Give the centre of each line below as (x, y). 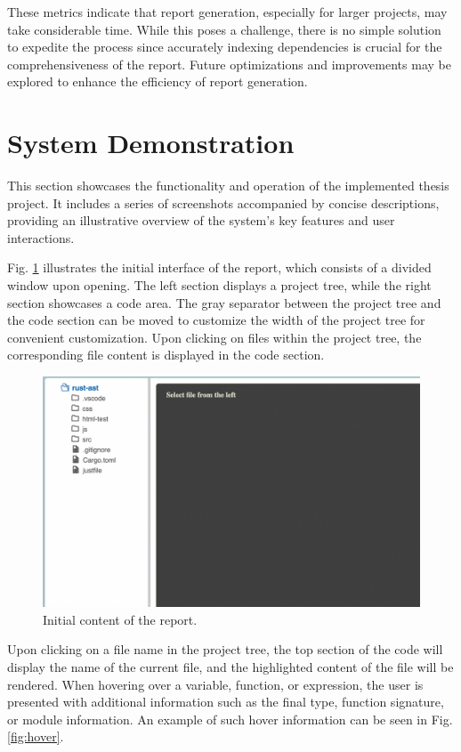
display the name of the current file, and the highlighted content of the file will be (230, 667)
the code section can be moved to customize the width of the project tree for (216, 320)
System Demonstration (151, 143)
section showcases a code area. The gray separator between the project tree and (224, 302)
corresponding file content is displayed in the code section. (166, 355)
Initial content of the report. (120, 619)
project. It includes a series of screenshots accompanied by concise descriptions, (223, 202)
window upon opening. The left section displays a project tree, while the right (219, 285)
